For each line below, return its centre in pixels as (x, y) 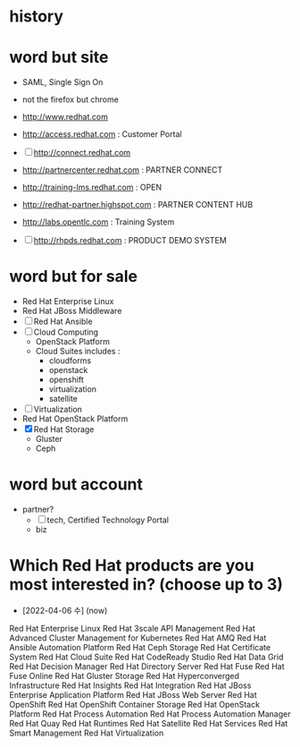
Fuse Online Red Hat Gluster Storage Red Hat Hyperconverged (124, 675)
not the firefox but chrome (70, 99)
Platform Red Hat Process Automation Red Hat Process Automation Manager (150, 714)
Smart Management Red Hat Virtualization (87, 733)
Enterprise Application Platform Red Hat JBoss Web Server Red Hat (133, 694)
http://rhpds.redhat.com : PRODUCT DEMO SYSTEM (130, 241)
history (37, 17)
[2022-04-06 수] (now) (65, 610)
